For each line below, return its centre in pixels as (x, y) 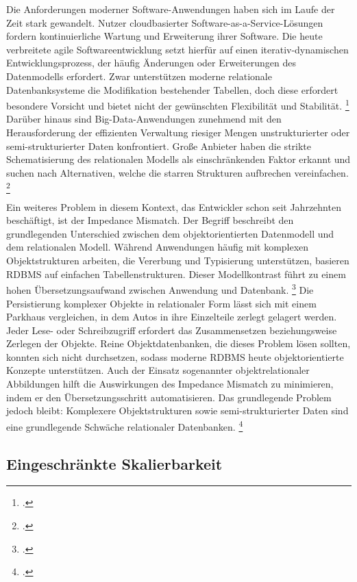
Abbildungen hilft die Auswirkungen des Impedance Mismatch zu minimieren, (170, 384)
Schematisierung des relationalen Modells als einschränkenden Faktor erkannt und (178, 159)
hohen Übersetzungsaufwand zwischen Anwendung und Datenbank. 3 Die (160, 289)
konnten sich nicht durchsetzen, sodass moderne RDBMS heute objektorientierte (175, 356)
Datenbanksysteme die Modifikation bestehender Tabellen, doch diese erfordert (172, 89)
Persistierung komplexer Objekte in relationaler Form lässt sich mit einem (161, 303)
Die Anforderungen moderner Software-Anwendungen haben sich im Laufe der (171, 9)
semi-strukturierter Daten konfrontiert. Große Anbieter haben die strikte (159, 145)
